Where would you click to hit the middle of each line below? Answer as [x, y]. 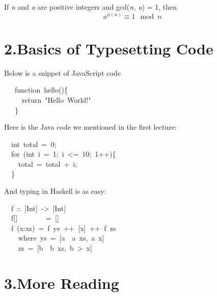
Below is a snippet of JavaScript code [62, 72]
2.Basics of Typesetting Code [109, 48]
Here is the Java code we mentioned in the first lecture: [90, 127]
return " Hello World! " [57, 99]
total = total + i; [48, 164]
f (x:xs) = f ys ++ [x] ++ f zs [63, 228]
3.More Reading [62, 283]
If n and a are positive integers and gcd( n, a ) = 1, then [91, 7]
